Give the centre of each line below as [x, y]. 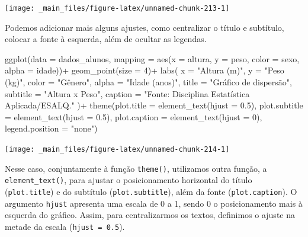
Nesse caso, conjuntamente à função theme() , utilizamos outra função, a [136, 168]
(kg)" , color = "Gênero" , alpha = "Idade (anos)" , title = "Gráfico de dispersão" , [148, 82]
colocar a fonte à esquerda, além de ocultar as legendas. [106, 39]
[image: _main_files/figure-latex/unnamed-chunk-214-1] [117, 149]
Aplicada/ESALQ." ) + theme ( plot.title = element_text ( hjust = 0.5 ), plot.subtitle [154, 105]
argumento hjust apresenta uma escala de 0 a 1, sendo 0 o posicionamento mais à [154, 203]
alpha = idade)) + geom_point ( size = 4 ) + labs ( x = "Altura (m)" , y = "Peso [145, 70]
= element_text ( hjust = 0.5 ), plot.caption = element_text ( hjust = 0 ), [134, 116]
